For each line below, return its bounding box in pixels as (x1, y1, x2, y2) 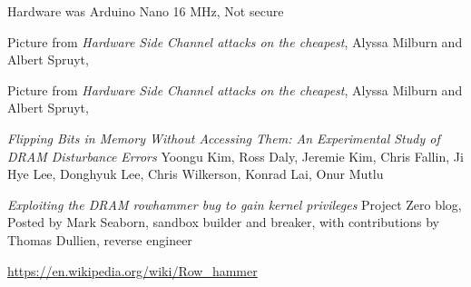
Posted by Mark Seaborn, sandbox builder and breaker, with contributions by (7, 213, 439, 232)
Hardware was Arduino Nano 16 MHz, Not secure (7, 2, 284, 20)
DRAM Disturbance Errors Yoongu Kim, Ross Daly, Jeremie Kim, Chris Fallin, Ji (7, 146, 464, 165)
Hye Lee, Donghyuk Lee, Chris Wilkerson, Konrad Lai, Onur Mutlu (7, 164, 384, 183)
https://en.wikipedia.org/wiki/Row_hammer (7, 261, 258, 280)
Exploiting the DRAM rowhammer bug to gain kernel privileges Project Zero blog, (7, 194, 462, 213)
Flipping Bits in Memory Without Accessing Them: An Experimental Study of (7, 128, 440, 147)
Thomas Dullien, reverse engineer (7, 230, 192, 249)
